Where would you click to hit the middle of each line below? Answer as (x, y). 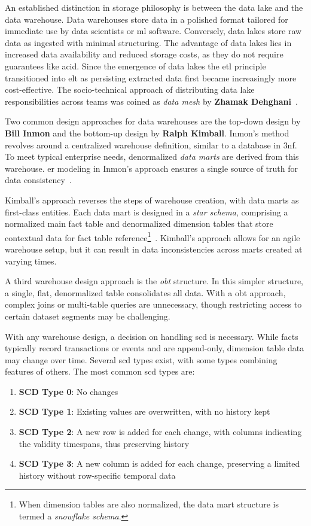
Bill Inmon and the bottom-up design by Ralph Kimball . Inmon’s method (147, 133)
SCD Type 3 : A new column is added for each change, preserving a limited (159, 463)
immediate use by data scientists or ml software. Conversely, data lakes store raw (153, 31)
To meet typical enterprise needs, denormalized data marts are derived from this (152, 156)
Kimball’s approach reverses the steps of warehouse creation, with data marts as (152, 200)
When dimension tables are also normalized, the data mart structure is (149, 504)
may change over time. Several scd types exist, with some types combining (141, 359)
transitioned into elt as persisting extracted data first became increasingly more (151, 77)
